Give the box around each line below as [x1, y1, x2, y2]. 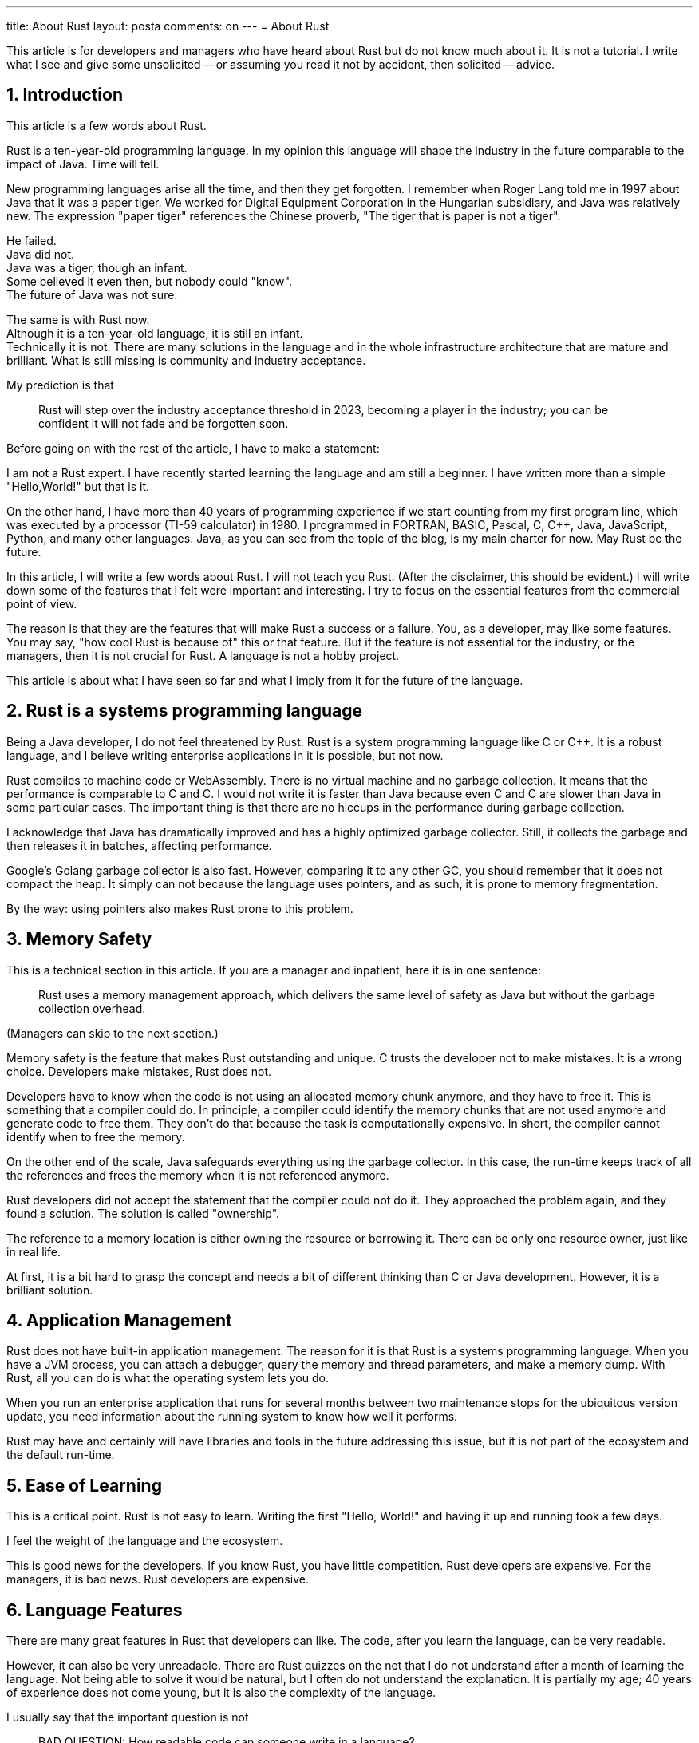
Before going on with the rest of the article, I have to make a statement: [6, 441, 380, 455]
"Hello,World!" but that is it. [6, 479, 150, 493]
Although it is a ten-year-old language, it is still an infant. [6, 326, 303, 340]
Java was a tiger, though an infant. [6, 260, 188, 275]
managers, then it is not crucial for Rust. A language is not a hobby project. [6, 648, 400, 662]
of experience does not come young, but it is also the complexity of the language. [6, 1686, 436, 1700]
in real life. [6, 1244, 61, 1259]
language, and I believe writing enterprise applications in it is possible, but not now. [6, 748, 444, 762]
